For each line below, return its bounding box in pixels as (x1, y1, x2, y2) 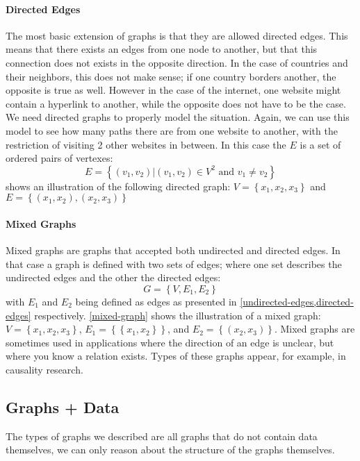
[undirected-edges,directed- (240, 294, 354, 308)
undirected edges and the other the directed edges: (6, 270, 221, 285)
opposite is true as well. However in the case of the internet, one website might (6, 83, 341, 97)
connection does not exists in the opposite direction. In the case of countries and (6, 55, 348, 69)
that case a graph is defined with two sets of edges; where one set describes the (6, 256, 342, 271)
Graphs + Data (6, 396, 120, 417)
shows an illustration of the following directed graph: (6, 178, 231, 193)
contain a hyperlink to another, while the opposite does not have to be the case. (6, 96, 346, 110)
